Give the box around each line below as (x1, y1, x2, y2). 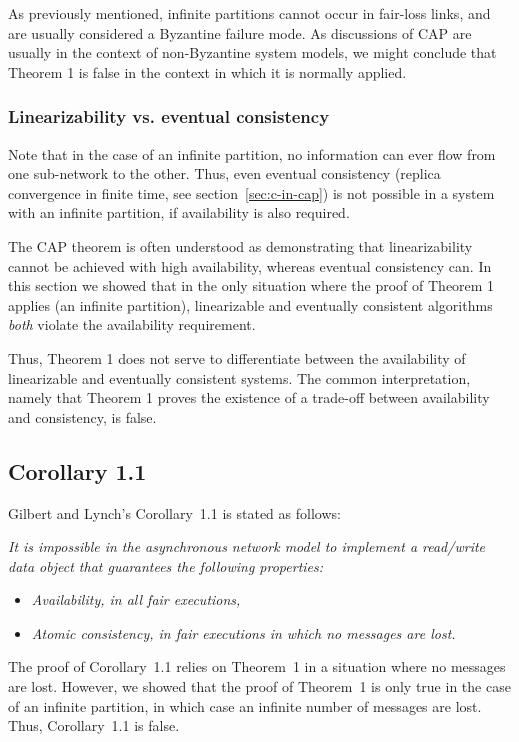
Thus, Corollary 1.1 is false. (8, 715, 180, 736)
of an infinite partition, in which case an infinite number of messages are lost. (8, 695, 482, 716)
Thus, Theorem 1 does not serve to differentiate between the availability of (8, 347, 466, 368)
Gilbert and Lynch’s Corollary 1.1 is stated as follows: (8, 502, 341, 523)
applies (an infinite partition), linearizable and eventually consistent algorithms (8, 294, 493, 315)
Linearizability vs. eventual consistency (8, 104, 330, 129)
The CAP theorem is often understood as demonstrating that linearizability (8, 235, 473, 256)
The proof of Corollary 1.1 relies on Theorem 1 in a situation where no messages (8, 656, 506, 677)
